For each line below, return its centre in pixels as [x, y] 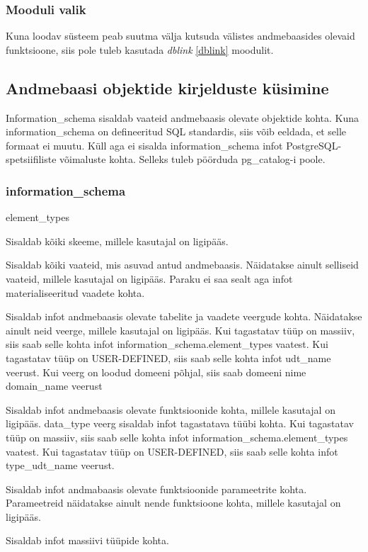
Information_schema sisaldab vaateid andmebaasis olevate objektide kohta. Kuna [182, 117]
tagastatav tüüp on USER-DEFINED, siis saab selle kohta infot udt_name [168, 357]
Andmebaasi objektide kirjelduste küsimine [167, 88]
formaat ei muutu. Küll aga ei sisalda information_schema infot [144, 145]
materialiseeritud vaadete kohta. [75, 292]
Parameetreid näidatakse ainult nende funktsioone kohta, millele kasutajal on [173, 503]
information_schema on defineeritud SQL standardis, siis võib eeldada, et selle [176, 131]
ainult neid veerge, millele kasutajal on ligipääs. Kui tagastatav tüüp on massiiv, [180, 330]
